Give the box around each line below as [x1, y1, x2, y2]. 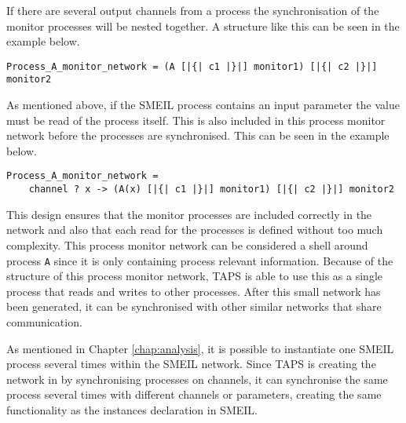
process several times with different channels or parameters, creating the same [6, 386, 382, 403]
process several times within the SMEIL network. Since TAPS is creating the [6, 356, 376, 372]
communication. [6, 314, 82, 330]
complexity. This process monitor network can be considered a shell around [6, 236, 368, 253]
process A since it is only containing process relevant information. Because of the [6, 252, 393, 268]
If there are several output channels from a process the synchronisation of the [6, 2, 379, 18]
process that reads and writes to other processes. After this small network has [6, 283, 381, 299]
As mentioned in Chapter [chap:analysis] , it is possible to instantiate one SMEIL [6, 340, 394, 356]
